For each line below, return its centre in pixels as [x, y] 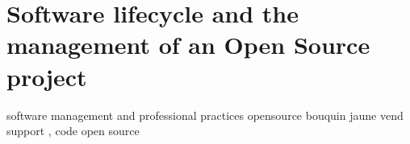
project [47, 76]
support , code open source [73, 131]
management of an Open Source [188, 45]
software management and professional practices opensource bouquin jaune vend [205, 115]
